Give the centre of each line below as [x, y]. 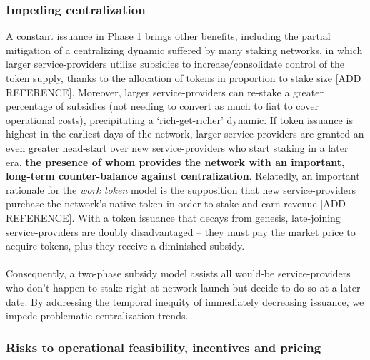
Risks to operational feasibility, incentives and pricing [164, 347]
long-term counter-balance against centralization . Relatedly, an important [183, 176]
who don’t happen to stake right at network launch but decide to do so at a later [183, 287]
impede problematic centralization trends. [97, 315]
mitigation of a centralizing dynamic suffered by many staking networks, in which [184, 50]
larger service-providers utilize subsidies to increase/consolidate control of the [175, 64]
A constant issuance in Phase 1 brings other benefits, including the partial [168, 36]
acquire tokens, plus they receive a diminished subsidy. [125, 246]
